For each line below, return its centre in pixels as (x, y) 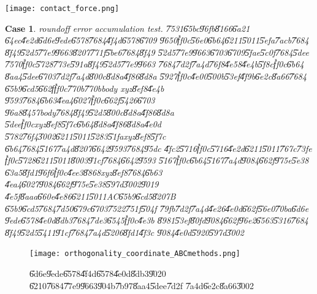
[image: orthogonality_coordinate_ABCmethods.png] (135, 254)
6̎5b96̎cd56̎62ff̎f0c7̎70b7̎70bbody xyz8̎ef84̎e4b (85, 88)
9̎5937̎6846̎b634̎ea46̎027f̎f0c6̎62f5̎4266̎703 (80, 100)
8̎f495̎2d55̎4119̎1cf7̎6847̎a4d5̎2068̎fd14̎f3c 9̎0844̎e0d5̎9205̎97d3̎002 (124, 232)
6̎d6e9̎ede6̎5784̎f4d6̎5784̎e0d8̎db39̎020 (98, 273)
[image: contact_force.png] (62, 9)
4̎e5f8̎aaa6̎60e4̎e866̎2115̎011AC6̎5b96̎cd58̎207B (90, 196)
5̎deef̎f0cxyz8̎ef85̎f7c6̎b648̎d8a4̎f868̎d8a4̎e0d (83, 124)
